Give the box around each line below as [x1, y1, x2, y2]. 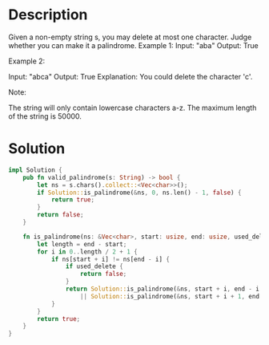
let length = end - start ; [37, 240, 127, 248]
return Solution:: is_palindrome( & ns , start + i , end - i [65, 285, 260, 293]
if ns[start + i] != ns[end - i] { [50, 255, 171, 263]
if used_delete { [65, 262, 124, 270]
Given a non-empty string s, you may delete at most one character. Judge [8, 32, 252, 42]
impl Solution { [8, 166, 62, 174]
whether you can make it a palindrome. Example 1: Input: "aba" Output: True [8, 40, 259, 50]
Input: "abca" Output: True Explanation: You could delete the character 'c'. [8, 71, 253, 81]
